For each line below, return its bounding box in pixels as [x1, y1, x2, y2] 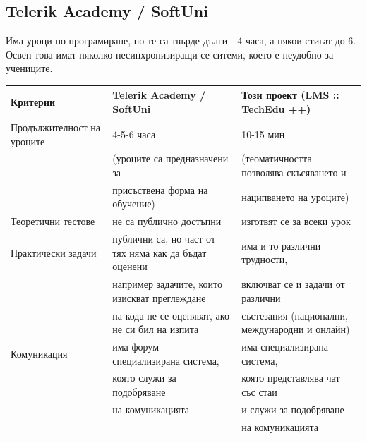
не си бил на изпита [112, 322, 199, 336]
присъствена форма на [112, 182, 208, 197]
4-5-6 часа [112, 126, 156, 141]
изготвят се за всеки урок [241, 214, 351, 229]
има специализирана [241, 339, 328, 353]
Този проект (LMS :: [241, 87, 339, 102]
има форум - [112, 339, 166, 353]
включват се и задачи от [241, 277, 345, 291]
